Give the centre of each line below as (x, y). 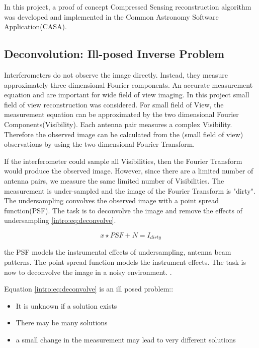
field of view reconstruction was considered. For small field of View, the (114, 104)
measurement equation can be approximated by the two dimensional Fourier (121, 114)
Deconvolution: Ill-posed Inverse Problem (114, 54)
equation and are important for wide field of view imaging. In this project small (127, 95)
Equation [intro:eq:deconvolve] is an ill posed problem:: (89, 289)
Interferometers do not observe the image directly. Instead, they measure (116, 74)
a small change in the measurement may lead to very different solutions (126, 339)
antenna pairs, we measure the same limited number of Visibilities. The (114, 180)
